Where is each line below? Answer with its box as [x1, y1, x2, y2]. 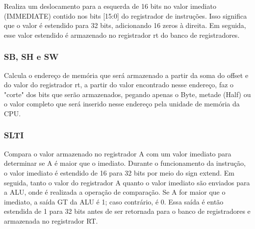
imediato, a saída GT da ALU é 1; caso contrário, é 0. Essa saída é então [4, 196, 224, 206]
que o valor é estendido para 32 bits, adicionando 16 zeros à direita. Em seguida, [4, 20, 246, 30]
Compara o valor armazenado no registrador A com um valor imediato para [4, 148, 231, 158]
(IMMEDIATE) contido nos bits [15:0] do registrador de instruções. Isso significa [4, 10, 247, 21]
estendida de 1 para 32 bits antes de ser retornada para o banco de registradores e [4, 206, 251, 216]
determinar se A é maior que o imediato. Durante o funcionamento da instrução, [4, 158, 246, 168]
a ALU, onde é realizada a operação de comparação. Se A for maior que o [4, 187, 226, 197]
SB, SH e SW [4, 51, 59, 63]
